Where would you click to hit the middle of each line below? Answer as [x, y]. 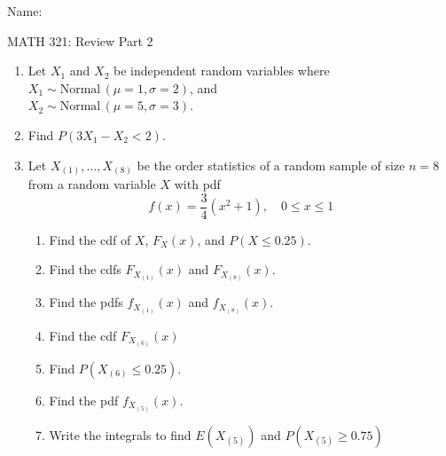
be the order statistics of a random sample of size [271, 165]
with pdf [197, 184]
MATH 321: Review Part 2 [80, 40]
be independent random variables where [222, 71]
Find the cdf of [90, 239]
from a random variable [92, 184]
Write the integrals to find [120, 434]
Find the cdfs [85, 269]
